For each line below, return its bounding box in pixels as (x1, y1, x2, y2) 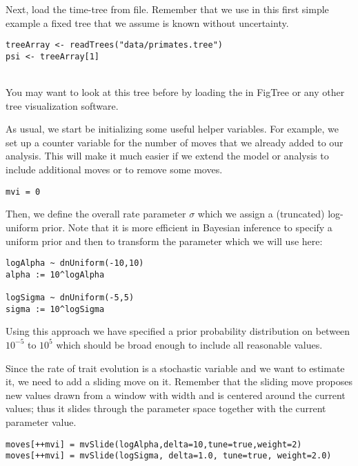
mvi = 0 (6, 186, 41, 197)
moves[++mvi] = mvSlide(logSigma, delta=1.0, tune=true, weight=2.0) (6, 451, 332, 461)
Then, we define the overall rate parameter (6, 206, 186, 221)
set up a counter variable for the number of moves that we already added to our (6, 135, 344, 149)
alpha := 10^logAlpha (6, 269, 105, 280)
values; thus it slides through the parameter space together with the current (6, 401, 326, 416)
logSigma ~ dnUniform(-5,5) (6, 293, 135, 303)
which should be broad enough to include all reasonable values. (56, 337, 323, 351)
